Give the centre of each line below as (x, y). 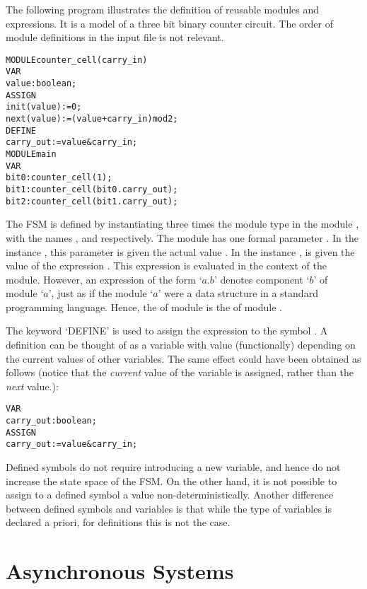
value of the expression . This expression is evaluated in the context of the (166, 266)
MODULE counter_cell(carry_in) (77, 60)
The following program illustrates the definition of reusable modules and (163, 9)
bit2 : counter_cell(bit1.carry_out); (92, 201)
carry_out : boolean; (51, 421)
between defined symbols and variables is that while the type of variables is (169, 508)
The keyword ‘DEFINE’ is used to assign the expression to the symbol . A (167, 331)
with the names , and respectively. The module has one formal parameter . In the (182, 237)
